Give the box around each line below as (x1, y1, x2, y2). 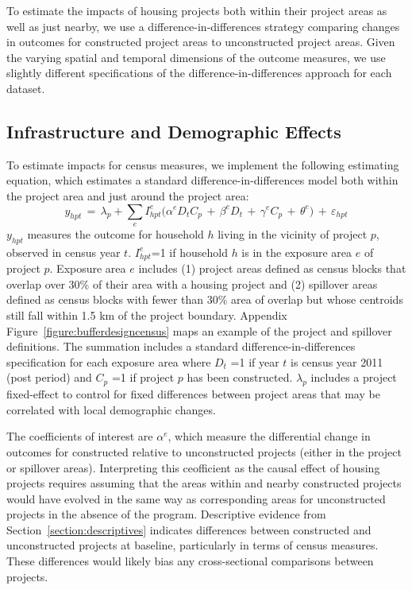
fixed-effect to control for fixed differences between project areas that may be (6, 386, 380, 402)
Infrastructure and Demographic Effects (6, 118, 341, 143)
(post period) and (6, 369, 92, 386)
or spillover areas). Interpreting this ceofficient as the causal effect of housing (6, 459, 380, 475)
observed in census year (6, 243, 121, 260)
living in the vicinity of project (218, 225, 368, 242)
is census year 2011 (291, 353, 383, 370)
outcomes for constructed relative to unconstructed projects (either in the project (6, 443, 402, 460)
